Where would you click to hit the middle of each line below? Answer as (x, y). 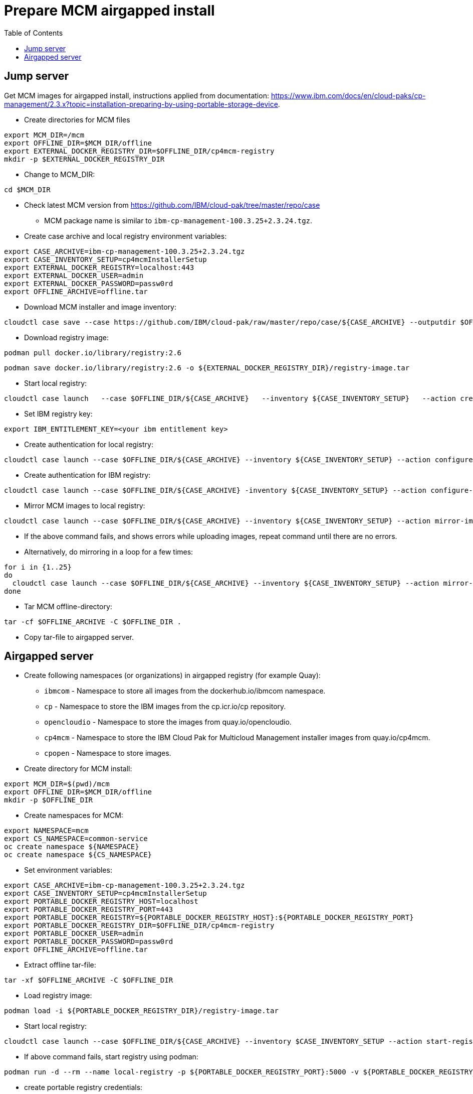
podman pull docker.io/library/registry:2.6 (93, 353)
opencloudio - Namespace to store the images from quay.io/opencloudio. (168, 722)
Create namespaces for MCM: (74, 815)
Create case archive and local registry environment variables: (126, 236)
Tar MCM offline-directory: (68, 606)
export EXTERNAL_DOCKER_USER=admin (74, 275)
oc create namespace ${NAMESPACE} (72, 847)
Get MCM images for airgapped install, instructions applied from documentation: (137, 95)
